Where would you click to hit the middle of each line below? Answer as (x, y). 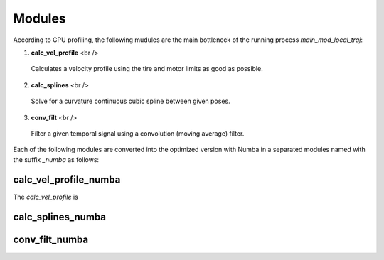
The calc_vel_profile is (46, 197)
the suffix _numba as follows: (56, 159)
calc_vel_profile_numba (67, 180)
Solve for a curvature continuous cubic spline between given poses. (130, 101)
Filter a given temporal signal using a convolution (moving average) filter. (138, 133)
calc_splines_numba (60, 217)
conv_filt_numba (51, 240)
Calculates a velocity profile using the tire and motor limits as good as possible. (147, 69)
